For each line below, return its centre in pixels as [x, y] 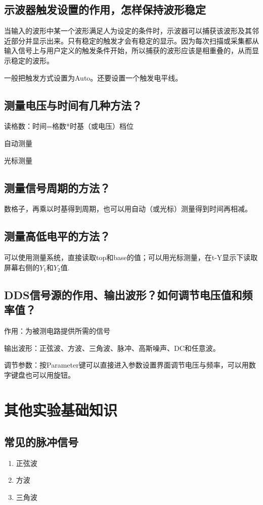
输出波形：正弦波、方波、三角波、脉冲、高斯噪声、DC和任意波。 [112, 348]
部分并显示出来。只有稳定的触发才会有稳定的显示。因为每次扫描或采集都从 [135, 40]
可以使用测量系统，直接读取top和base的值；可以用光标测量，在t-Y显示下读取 [131, 257]
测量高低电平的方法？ [57, 236]
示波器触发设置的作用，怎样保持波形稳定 [105, 9]
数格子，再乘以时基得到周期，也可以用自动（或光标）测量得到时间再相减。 [128, 209]
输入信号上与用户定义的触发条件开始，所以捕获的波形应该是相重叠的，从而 [128, 50]
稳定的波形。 [32, 60]
